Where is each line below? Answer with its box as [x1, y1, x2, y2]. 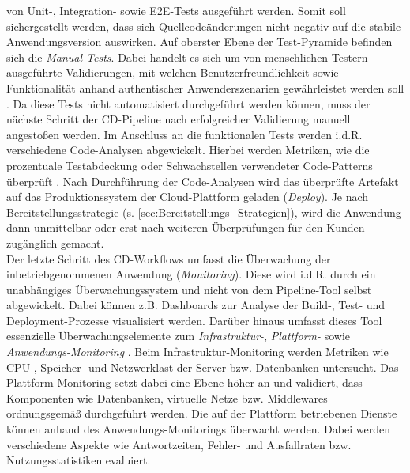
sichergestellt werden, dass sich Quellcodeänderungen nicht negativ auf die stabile [6, 17, 401, 34]
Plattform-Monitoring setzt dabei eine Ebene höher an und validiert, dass [6, 374, 363, 391]
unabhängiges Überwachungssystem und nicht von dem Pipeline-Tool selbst [6, 281, 372, 297]
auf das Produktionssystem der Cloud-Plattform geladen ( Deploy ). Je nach [6, 188, 369, 205]
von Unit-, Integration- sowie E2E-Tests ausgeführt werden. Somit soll [6, 2, 346, 18]
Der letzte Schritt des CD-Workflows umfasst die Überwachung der [6, 250, 331, 267]
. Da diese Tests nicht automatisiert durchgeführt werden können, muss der [6, 95, 371, 112]
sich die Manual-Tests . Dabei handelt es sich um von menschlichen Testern [6, 48, 368, 65]
